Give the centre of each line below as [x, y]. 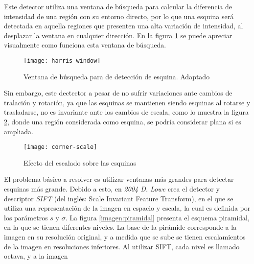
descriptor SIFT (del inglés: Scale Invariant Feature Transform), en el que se [119, 198]
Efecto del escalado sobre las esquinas [80, 162]
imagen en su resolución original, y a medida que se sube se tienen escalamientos [125, 237]
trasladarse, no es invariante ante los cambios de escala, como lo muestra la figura [126, 112]
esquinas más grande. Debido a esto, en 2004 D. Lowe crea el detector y [112, 189]
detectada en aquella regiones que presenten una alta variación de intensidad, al [124, 26]
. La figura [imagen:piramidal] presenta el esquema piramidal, [157, 217]
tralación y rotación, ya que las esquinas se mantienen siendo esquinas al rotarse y [127, 102]
